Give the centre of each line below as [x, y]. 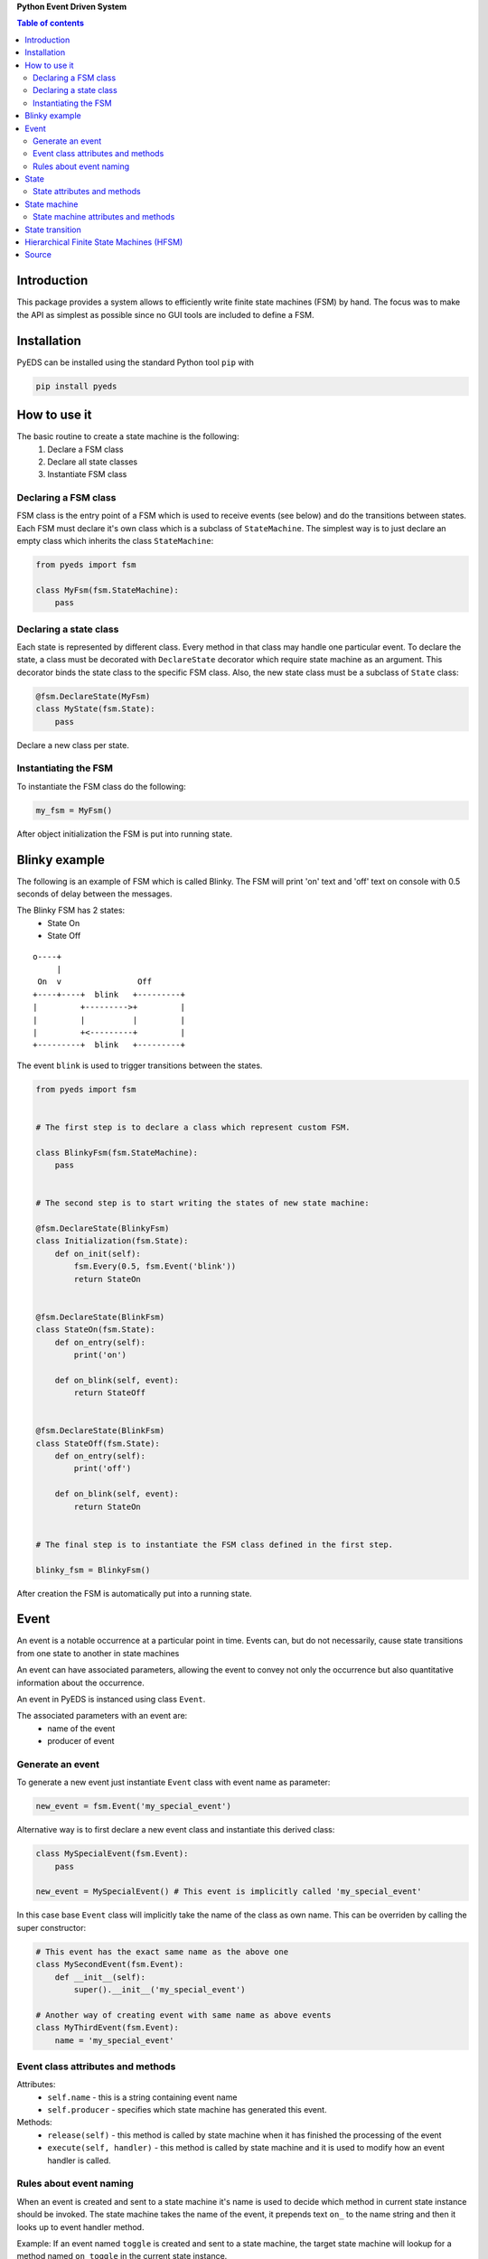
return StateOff [110, 1393]
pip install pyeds [76, 386]
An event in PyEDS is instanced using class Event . [111, 1699]
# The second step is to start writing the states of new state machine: [202, 1203]
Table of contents [51, 23]
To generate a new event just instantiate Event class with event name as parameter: [174, 1782]
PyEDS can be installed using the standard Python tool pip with [136, 362]
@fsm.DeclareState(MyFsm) [93, 696]
